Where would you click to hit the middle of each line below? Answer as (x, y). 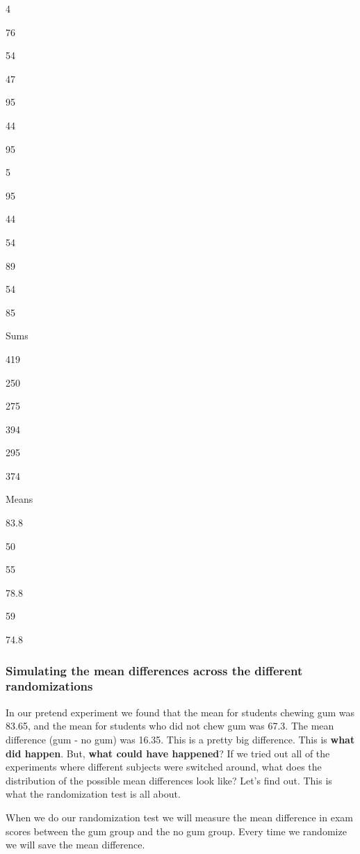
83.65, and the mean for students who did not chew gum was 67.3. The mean (170, 726)
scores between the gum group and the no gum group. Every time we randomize (176, 831)
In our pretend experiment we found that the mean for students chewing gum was (180, 712)
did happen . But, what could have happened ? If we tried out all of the (168, 753)
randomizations (49, 686)
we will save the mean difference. (75, 845)
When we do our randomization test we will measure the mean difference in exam (179, 817)
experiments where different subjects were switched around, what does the (164, 767)
